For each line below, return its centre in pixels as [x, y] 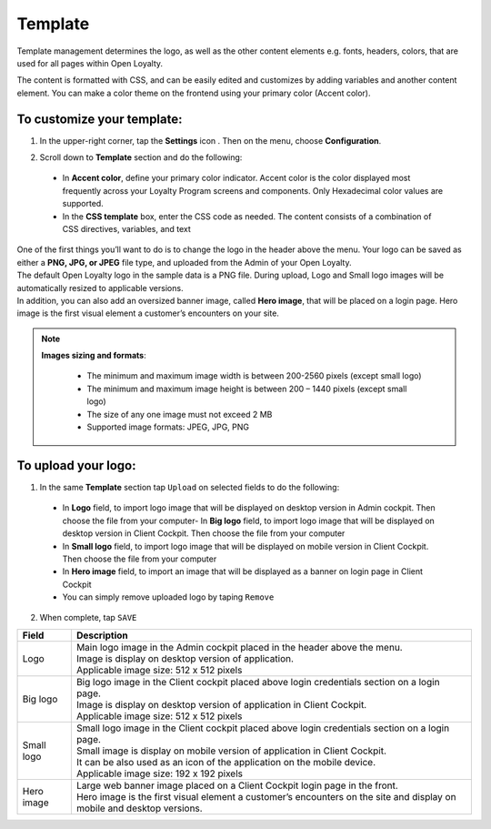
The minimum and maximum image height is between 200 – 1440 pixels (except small [247, 389]
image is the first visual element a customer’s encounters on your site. [148, 313]
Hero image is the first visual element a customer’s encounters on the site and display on [266, 796]
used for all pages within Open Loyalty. [90, 63]
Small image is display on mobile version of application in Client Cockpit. [231, 751]
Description [102, 635]
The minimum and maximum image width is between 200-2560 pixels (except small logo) [254, 376]
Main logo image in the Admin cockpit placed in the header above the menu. [240, 647]
